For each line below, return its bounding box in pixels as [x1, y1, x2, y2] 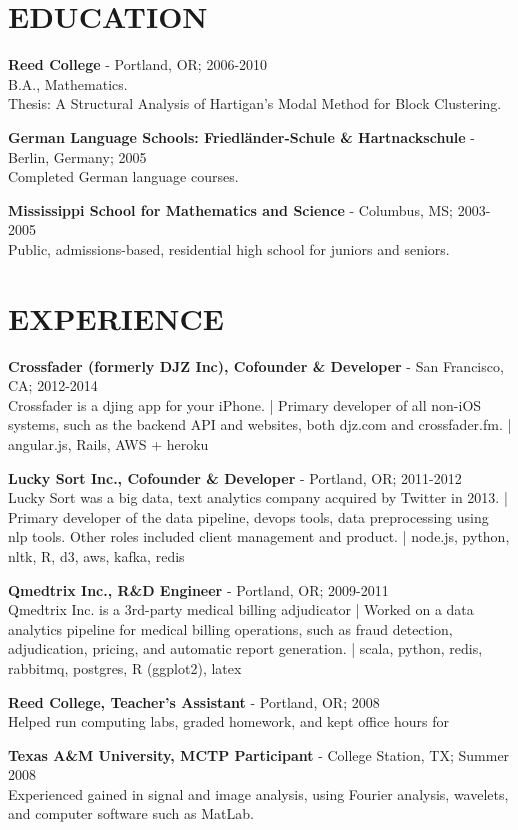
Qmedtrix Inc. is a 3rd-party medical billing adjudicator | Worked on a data [8, 599, 474, 620]
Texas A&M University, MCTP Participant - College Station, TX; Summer [8, 744, 510, 765]
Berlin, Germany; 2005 [8, 146, 147, 167]
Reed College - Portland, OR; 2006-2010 [8, 54, 268, 75]
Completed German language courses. [8, 166, 239, 187]
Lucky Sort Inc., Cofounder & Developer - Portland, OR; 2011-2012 [8, 467, 462, 488]
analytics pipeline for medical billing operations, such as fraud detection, [8, 618, 453, 639]
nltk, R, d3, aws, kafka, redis [8, 545, 185, 566]
